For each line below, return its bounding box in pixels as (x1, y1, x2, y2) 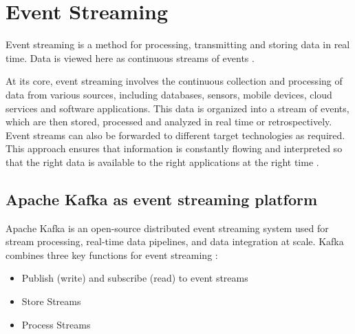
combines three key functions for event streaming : (6, 247, 218, 262)
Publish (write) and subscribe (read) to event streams (21, 271, 248, 285)
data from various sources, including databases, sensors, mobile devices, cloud (6, 87, 332, 101)
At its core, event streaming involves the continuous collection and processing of (6, 74, 343, 88)
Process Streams (21, 317, 91, 331)
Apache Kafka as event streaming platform (6, 188, 318, 209)
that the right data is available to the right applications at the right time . (6, 154, 319, 169)
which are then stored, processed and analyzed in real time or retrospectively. (6, 114, 332, 129)
